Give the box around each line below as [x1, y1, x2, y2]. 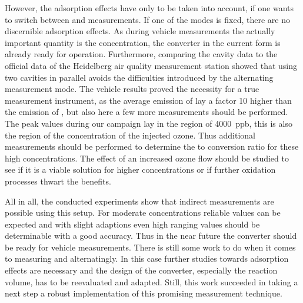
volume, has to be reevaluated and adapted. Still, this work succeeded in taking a [5, 275, 298, 288]
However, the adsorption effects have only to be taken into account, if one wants [5, 2, 294, 14]
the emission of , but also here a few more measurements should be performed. [5, 106, 288, 118]
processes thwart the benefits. [5, 174, 111, 187]
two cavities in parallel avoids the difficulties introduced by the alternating [5, 71, 274, 83]
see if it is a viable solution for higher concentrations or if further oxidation [5, 163, 276, 176]
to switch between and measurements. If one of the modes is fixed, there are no [5, 13, 290, 25]
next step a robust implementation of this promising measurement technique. [5, 287, 282, 299]
